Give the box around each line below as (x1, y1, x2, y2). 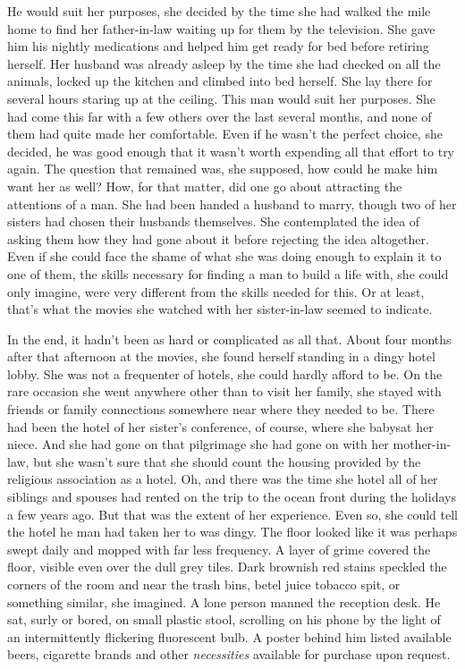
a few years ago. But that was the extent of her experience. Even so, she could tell (7, 504, 458, 523)
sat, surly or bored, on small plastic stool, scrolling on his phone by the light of (7, 610, 441, 629)
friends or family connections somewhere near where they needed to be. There (7, 400, 435, 419)
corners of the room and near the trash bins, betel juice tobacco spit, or (7, 575, 401, 593)
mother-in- (393, 435, 452, 453)
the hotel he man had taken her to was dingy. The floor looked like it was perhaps (7, 522, 458, 541)
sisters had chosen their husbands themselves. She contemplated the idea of (7, 212, 420, 231)
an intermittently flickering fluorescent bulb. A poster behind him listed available (7, 627, 452, 646)
